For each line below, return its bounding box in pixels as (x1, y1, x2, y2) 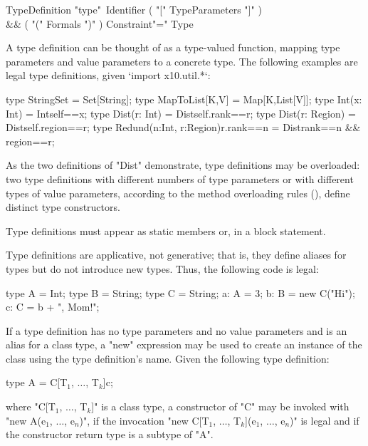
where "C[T (6, 399, 56, 414)
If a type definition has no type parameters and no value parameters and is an (6, 323, 347, 338)
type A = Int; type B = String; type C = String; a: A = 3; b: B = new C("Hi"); (6, 285, 355, 300)
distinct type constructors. (6, 199, 120, 214)
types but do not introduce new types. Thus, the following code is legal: (6, 261, 319, 276)
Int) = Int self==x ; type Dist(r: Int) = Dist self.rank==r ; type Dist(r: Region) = (6, 105, 356, 120)
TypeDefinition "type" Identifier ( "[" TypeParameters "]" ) (6, 2, 262, 16)
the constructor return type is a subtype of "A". (6, 427, 214, 442)
